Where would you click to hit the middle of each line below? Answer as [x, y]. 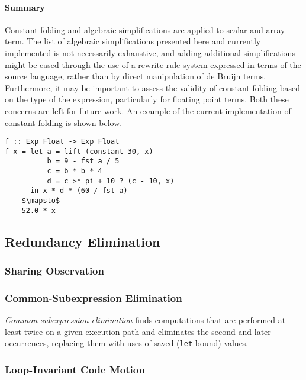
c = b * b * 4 [75, 171]
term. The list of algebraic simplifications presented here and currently [133, 41]
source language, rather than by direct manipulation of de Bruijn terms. [136, 76]
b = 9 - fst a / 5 [83, 161]
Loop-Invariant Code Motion [75, 369]
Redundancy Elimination [83, 241]
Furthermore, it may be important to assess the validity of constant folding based [152, 87]
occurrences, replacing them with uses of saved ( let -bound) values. [127, 343]
